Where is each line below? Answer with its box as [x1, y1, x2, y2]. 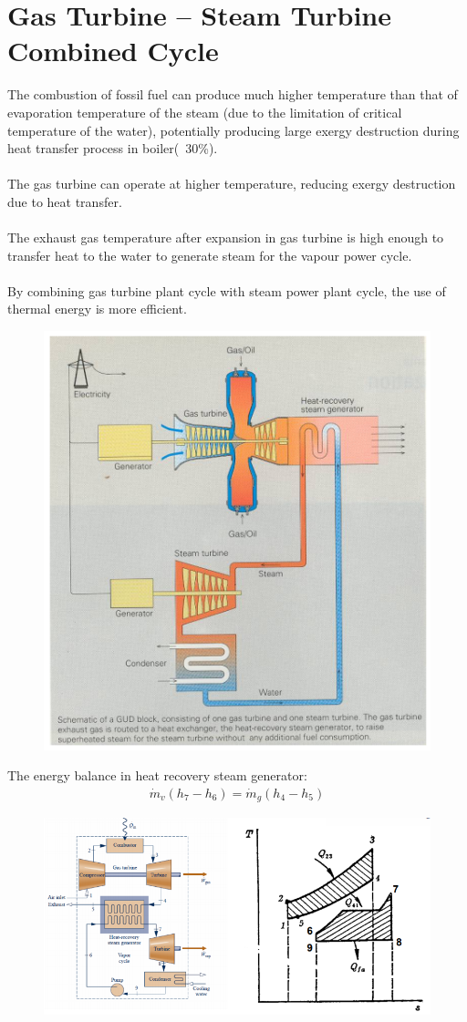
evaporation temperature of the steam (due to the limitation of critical [7, 102, 402, 121]
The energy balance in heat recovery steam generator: [7, 766, 307, 785]
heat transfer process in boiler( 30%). [7, 139, 218, 158]
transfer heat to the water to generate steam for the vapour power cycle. [7, 245, 412, 264]
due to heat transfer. [7, 191, 122, 211]
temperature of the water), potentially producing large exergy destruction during [7, 120, 460, 139]
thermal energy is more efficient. [7, 299, 187, 318]
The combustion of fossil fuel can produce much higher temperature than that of [7, 85, 458, 104]
